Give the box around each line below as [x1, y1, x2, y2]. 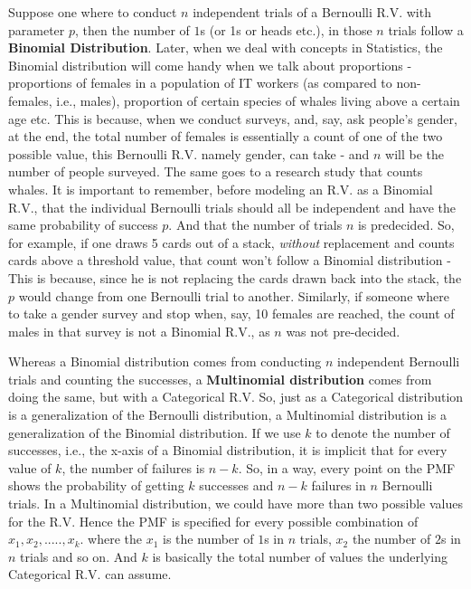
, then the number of [75, 20, 190, 39]
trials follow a [388, 20, 464, 39]
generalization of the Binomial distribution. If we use [8, 423, 301, 442]
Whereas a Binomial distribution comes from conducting [8, 352, 322, 371]
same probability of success [8, 215, 158, 234]
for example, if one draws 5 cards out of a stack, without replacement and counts [8, 233, 455, 252]
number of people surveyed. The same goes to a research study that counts [8, 162, 423, 181]
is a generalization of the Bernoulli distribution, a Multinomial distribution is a [8, 405, 447, 424]
